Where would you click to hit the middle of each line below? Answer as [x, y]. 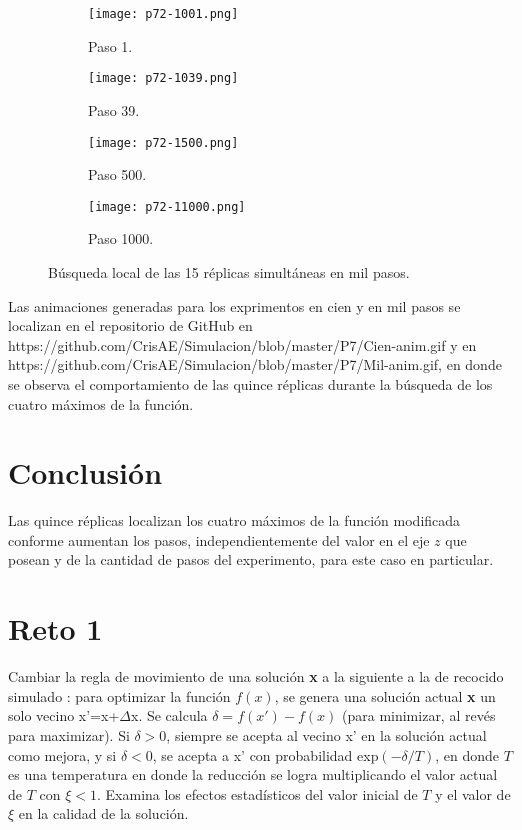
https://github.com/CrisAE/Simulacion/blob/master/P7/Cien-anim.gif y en [242, 344]
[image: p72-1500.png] [163, 142]
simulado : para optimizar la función [119, 695]
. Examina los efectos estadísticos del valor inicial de [257, 793]
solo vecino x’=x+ [64, 715]
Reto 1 [55, 628]
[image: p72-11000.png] [167, 206]
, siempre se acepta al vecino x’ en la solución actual [326, 734]
